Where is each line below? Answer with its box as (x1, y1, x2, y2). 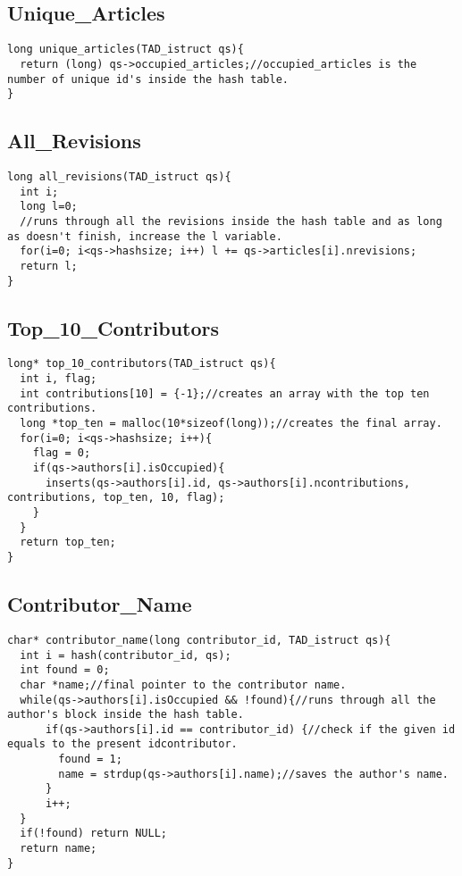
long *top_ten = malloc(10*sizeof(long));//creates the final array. (20, 417, 442, 430)
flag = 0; (32, 446, 91, 460)
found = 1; (58, 753, 122, 766)
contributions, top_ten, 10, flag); (7, 491, 225, 505)
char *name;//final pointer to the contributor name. (20, 678, 347, 691)
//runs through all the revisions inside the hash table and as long (20, 215, 442, 228)
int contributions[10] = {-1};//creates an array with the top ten (20, 387, 430, 400)
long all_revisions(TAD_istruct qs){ (7, 171, 231, 184)
